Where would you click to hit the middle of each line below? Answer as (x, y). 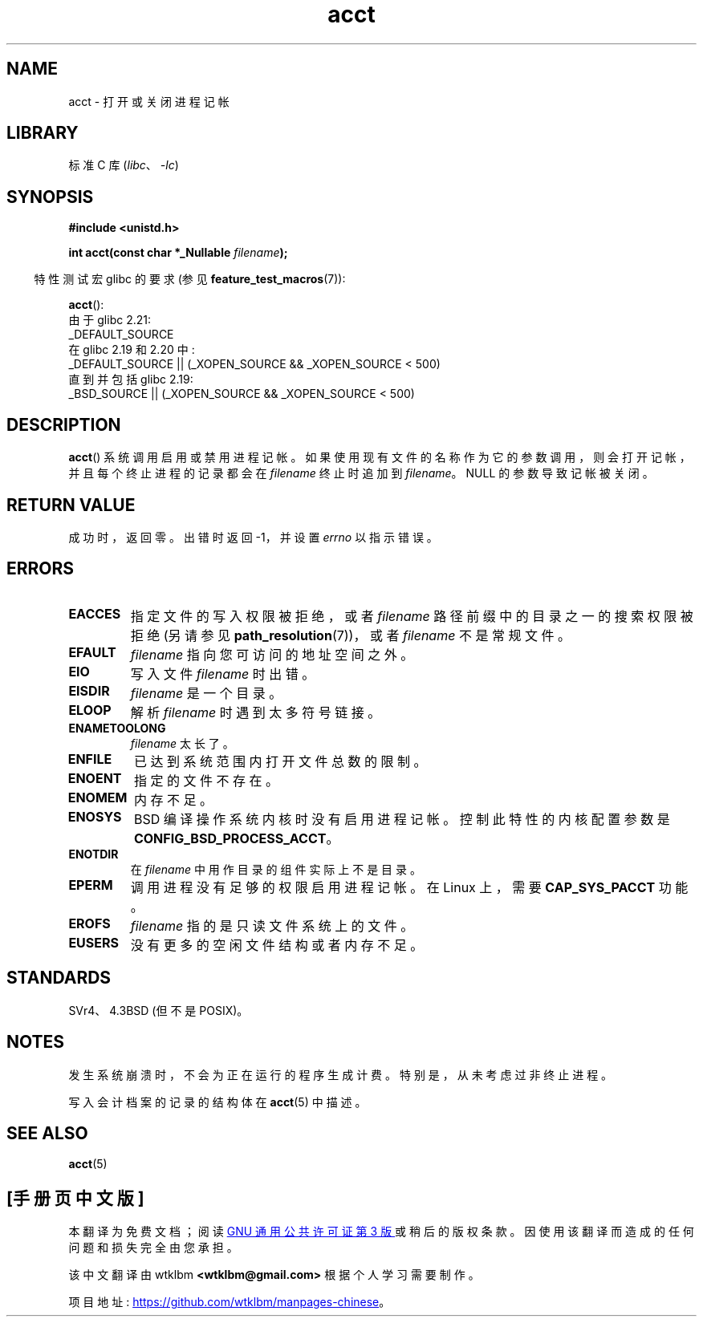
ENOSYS (95, 816)
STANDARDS (59, 978)
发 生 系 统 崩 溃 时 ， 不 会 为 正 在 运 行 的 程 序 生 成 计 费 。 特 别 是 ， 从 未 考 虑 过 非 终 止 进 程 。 (341, 1074)
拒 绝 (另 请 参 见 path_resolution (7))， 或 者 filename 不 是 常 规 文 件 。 (350, 635)
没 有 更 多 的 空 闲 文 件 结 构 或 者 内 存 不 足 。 (277, 945)
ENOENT (95, 778)
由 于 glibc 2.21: (110, 320)
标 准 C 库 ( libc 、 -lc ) (124, 165)
